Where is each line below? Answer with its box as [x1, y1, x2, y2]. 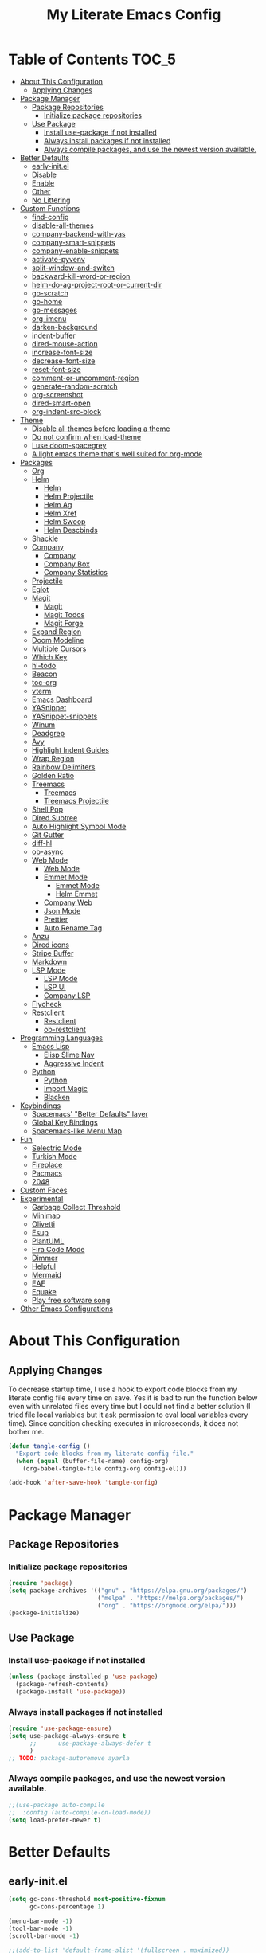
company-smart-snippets [31, 237, 115, 247]
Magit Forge [43, 618, 84, 628]
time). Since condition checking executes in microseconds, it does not [8, 1418, 239, 1427]
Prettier [43, 914, 68, 924]
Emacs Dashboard [31, 695, 92, 704]
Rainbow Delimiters [31, 762, 96, 772]
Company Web [43, 898, 93, 907]
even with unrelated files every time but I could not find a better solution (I [8, 1401, 251, 1411]
